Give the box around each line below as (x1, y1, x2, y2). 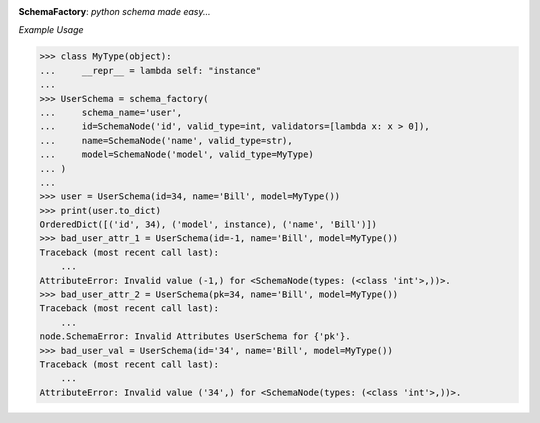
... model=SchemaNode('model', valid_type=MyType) (39, 149, 314, 160)
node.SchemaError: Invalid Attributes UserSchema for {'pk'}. (39, 331, 351, 342)
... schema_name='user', (39, 106, 183, 118)
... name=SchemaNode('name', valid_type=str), (39, 135, 294, 146)
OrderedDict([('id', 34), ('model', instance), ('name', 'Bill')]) (39, 219, 378, 230)
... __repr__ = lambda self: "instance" (39, 65, 262, 76)
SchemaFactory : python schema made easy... (18, 6, 211, 17)
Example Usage (18, 24, 84, 36)
